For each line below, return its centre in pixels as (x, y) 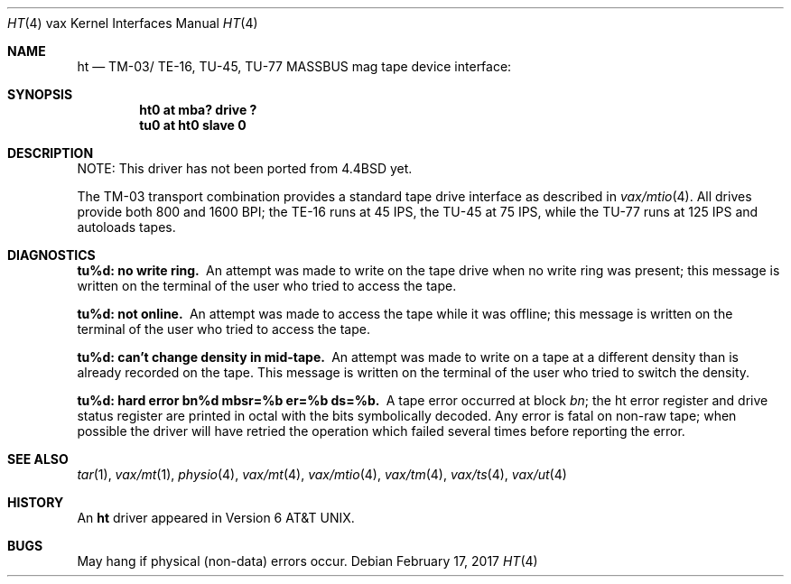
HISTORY (36, 502)
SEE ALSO (38, 459)
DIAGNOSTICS (51, 255)
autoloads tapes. (126, 227)
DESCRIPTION (51, 153)
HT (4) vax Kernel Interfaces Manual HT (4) (133, 23)
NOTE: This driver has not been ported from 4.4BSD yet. (245, 168)
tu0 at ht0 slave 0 (193, 125)
